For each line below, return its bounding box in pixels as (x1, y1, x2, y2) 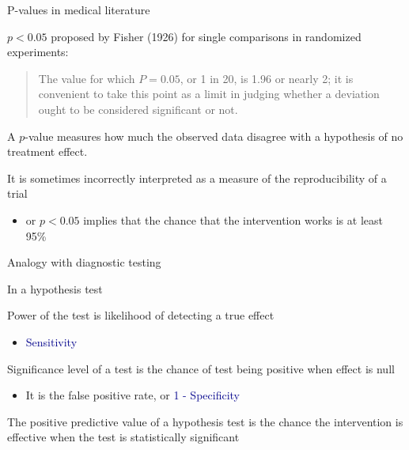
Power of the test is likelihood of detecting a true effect (7, 307, 275, 323)
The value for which (38, 70, 135, 86)
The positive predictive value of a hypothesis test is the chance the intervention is (7, 413, 403, 429)
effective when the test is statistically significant (7, 429, 240, 445)
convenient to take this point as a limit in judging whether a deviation (38, 85, 380, 102)
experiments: (7, 43, 69, 60)
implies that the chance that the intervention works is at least (83, 211, 383, 228)
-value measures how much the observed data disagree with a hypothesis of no (25, 127, 403, 144)
